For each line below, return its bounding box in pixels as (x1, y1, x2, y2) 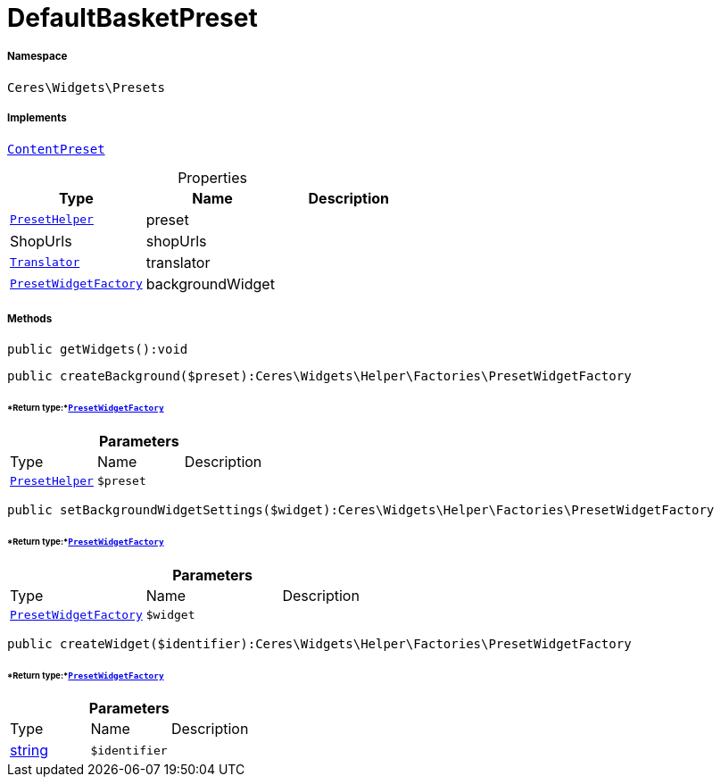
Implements (7, 112, 67, 125)
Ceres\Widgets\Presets (7, 79, 166, 95)
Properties (178, 168, 247, 187)
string (10, 741, 48, 760)
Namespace (7, 50, 68, 63)
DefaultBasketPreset (7, 3, 258, 33)
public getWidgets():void (7, 342, 188, 357)
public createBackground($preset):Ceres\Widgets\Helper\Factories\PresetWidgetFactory (7, 369, 632, 384)
